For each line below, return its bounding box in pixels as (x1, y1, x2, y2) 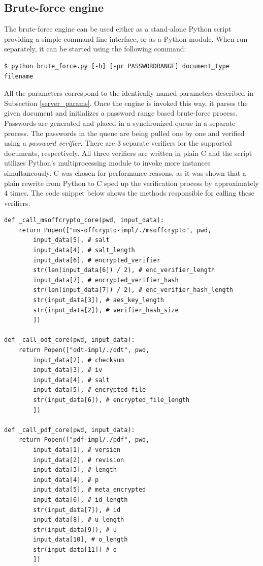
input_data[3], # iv (33, 366, 103, 374)
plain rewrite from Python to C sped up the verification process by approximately (4, 177, 259, 188)
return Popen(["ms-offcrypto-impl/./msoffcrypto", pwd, (18, 226, 212, 234)
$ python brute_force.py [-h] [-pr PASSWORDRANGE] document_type (4, 62, 229, 70)
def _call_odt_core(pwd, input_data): (4, 336, 135, 344)
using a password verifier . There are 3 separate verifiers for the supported (4, 138, 232, 148)
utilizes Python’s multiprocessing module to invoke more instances (4, 157, 211, 168)
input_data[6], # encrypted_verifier (33, 256, 160, 264)
